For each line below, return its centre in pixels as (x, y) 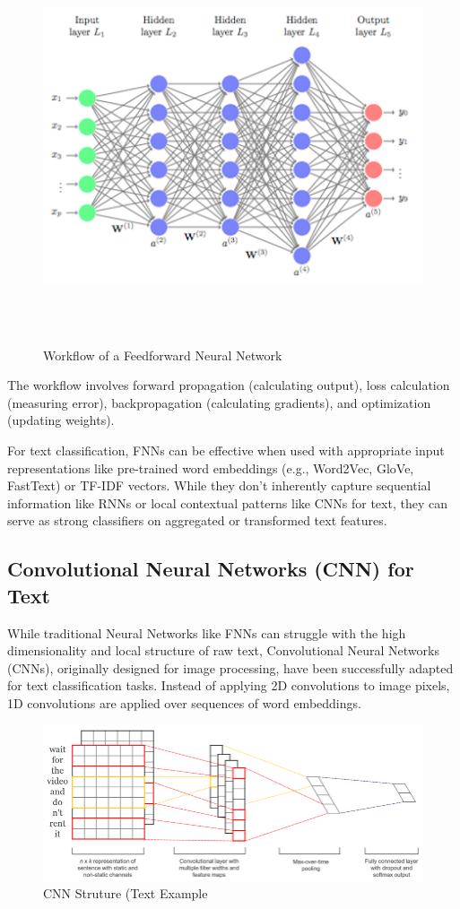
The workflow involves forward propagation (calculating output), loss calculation (229, 385)
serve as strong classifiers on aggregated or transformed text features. (197, 520)
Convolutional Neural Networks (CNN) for (211, 569)
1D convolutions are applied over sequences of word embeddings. (184, 702)
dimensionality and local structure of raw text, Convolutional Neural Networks (223, 650)
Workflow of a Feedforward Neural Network (163, 355)
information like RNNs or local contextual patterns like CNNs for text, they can (227, 502)
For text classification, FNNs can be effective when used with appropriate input (226, 450)
